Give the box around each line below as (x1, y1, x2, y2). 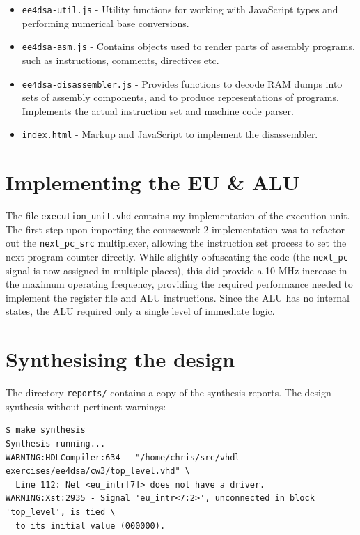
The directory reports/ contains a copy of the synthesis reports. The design (6, 385, 331, 400)
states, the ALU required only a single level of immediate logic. (6, 304, 275, 318)
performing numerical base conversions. (22, 15, 189, 30)
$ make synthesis (6, 425, 86, 435)
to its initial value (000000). (15, 520, 166, 531)
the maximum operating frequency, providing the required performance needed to (6, 277, 353, 291)
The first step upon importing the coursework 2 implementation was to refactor (6, 222, 345, 236)
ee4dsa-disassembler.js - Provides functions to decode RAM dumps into (22, 76, 343, 91)
